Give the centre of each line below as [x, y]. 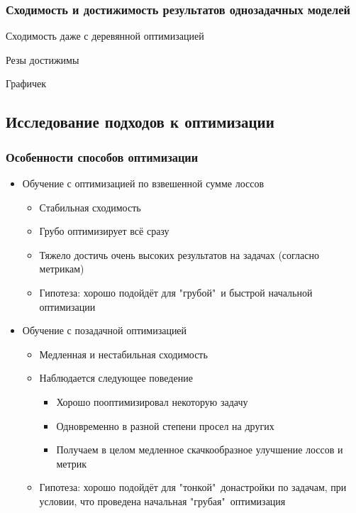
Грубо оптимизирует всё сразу [104, 231]
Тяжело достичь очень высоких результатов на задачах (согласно [179, 254]
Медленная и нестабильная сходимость [123, 354]
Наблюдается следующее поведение [116, 378]
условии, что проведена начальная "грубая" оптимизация [162, 501]
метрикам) [62, 269]
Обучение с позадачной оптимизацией [105, 330]
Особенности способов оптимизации [102, 156]
